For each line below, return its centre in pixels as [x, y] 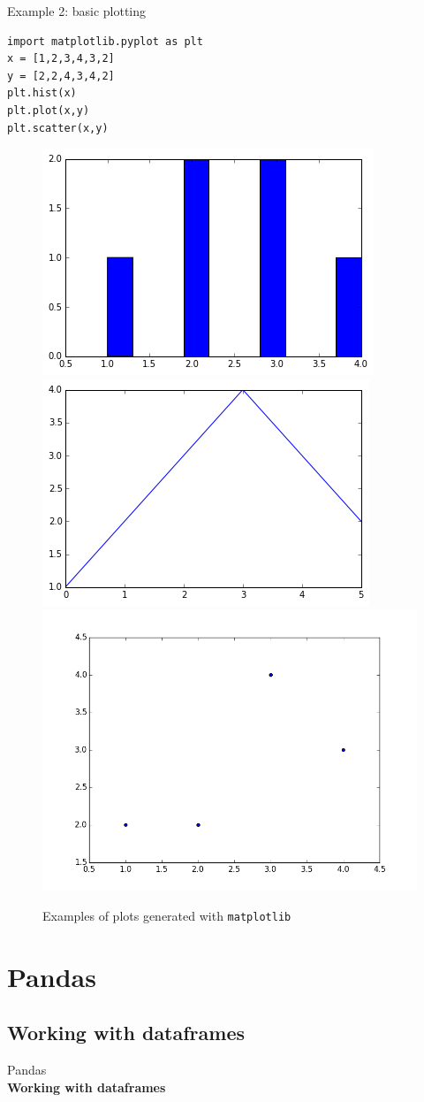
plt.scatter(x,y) [58, 128]
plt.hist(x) [42, 93]
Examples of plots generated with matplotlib [167, 915]
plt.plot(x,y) [49, 110]
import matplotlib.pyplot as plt [105, 41]
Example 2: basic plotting [77, 11]
